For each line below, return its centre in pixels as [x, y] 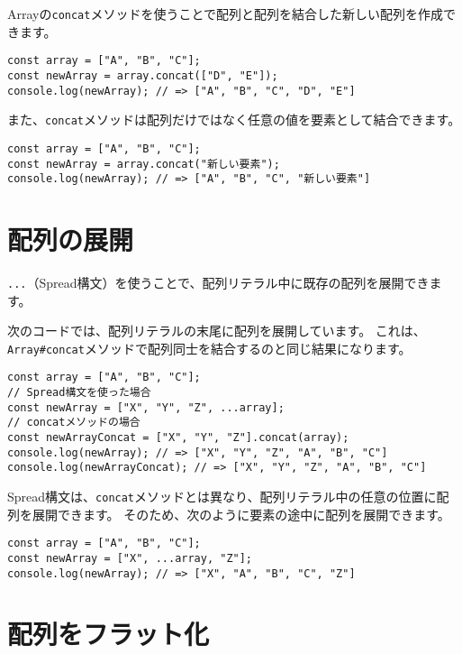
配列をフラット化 [109, 634]
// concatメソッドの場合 [74, 423]
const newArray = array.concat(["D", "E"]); [143, 75]
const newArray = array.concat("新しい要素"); [144, 164]
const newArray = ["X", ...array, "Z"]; [130, 558]
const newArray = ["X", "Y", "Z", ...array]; [146, 407]
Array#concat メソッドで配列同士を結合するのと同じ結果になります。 [209, 348]
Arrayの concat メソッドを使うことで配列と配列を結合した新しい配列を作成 [226, 14]
